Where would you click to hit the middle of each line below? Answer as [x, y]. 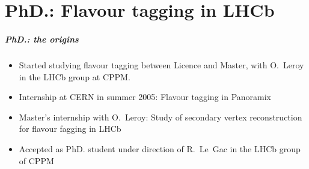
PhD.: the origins [42, 39]
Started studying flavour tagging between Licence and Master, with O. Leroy [161, 64]
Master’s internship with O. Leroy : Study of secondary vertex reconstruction [161, 117]
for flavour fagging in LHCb [70, 129]
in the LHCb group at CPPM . [75, 76]
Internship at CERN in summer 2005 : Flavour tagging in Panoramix [145, 97]
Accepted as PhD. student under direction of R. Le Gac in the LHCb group [160, 148]
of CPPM [36, 160]
